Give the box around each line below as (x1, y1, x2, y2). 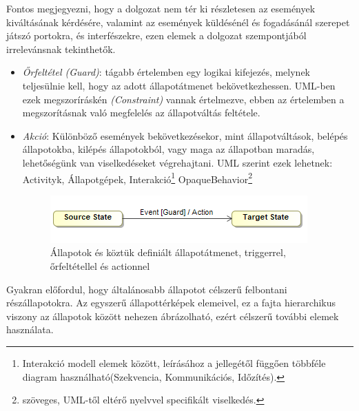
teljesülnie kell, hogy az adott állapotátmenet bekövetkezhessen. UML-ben (22, 78, 336, 92)
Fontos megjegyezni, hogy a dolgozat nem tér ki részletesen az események (6, 1, 316, 15)
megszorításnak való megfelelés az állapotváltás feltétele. (22, 105, 260, 120)
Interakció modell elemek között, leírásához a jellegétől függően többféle (22, 355, 326, 370)
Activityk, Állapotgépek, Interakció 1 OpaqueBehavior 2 (22, 169, 253, 186)
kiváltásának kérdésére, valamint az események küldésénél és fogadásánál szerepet (6, 14, 350, 29)
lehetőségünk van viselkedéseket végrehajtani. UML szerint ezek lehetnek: (22, 155, 333, 169)
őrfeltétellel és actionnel (50, 258, 150, 273)
